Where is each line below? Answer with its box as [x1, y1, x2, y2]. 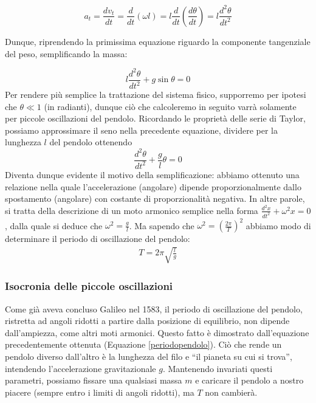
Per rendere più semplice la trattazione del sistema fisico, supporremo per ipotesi [5, 88, 306, 101]
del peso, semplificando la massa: [5, 47, 128, 60]
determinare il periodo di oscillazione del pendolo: [5, 232, 190, 245]
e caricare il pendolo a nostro [195, 374, 304, 387]
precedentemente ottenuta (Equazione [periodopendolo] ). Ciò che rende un [5, 338, 282, 351]
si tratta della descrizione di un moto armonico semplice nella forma [5, 204, 258, 216]
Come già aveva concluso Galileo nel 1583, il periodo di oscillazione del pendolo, [5, 302, 303, 315]
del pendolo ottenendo [49, 136, 132, 148]
